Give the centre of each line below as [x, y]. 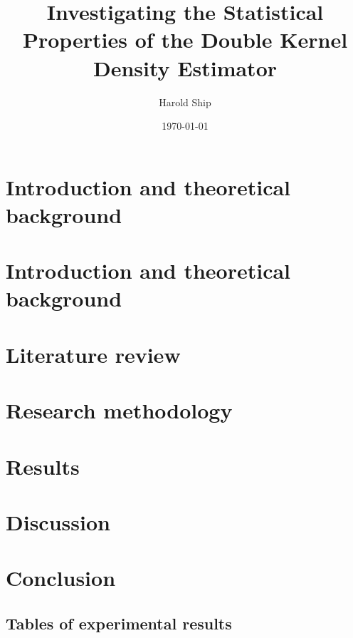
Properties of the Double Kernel [185, 40]
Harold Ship [185, 102]
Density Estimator [185, 67]
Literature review [93, 354]
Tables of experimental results [119, 623]
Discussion [58, 521]
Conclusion [61, 578]
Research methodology [119, 410]
